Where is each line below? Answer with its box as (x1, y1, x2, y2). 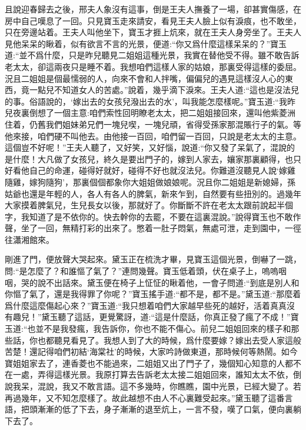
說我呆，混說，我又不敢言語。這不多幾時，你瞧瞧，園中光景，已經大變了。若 (5, 380, 301, 392)
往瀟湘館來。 (5, 233, 54, 245)
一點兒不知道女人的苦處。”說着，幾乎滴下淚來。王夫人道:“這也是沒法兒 (29, 84, 300, 96)
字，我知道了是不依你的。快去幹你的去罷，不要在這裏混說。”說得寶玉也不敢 (5, 210, 293, 222)
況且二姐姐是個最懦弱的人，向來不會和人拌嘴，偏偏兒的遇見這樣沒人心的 (5, 72, 285, 84)
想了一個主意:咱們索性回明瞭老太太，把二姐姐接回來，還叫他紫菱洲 (37, 106, 295, 119)
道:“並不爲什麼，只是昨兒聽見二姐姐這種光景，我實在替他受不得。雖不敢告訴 (5, 49, 300, 61)
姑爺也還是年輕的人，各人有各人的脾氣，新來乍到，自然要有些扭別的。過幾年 (5, 187, 301, 199)
